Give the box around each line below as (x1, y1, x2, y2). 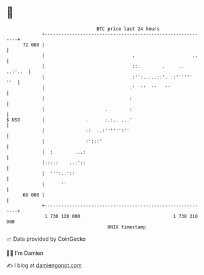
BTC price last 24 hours (97, 26, 160, 32)
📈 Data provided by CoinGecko (6, 235, 86, 243)
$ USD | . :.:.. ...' (6, 116, 133, 123)
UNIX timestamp (107, 224, 147, 230)
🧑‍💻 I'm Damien (6, 249, 44, 257)
